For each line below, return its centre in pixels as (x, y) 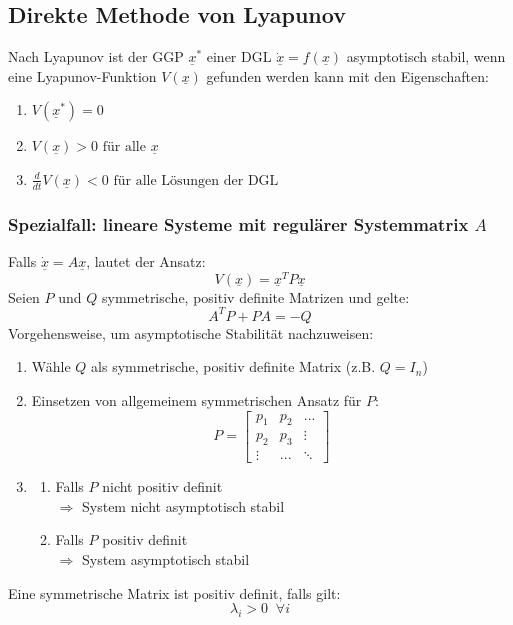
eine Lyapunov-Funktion (82, 75)
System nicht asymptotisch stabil (183, 505)
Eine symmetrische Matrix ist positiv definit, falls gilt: (174, 592)
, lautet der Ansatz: (146, 261)
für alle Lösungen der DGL (196, 180)
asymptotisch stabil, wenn (426, 56)
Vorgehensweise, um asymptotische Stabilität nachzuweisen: (191, 332)
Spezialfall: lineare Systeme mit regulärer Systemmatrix (238, 223)
